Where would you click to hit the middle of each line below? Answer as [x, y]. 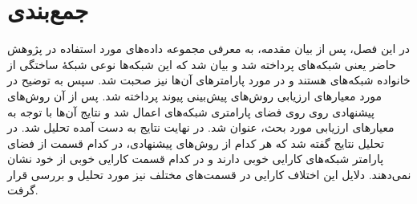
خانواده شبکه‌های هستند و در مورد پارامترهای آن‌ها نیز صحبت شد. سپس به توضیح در [209, 80]
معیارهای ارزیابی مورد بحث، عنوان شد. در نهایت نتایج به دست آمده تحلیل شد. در [201, 127]
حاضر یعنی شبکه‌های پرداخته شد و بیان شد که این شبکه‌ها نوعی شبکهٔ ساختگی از [202, 64]
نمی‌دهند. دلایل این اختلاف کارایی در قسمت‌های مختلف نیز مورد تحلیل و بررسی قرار [209, 174]
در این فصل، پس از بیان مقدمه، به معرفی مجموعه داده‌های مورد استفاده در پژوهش [209, 49]
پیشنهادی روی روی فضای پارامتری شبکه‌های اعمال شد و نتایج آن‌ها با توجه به [191, 111]
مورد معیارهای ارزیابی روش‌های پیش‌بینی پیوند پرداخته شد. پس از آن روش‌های [194, 95]
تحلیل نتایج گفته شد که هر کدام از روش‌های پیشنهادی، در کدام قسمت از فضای [196, 143]
